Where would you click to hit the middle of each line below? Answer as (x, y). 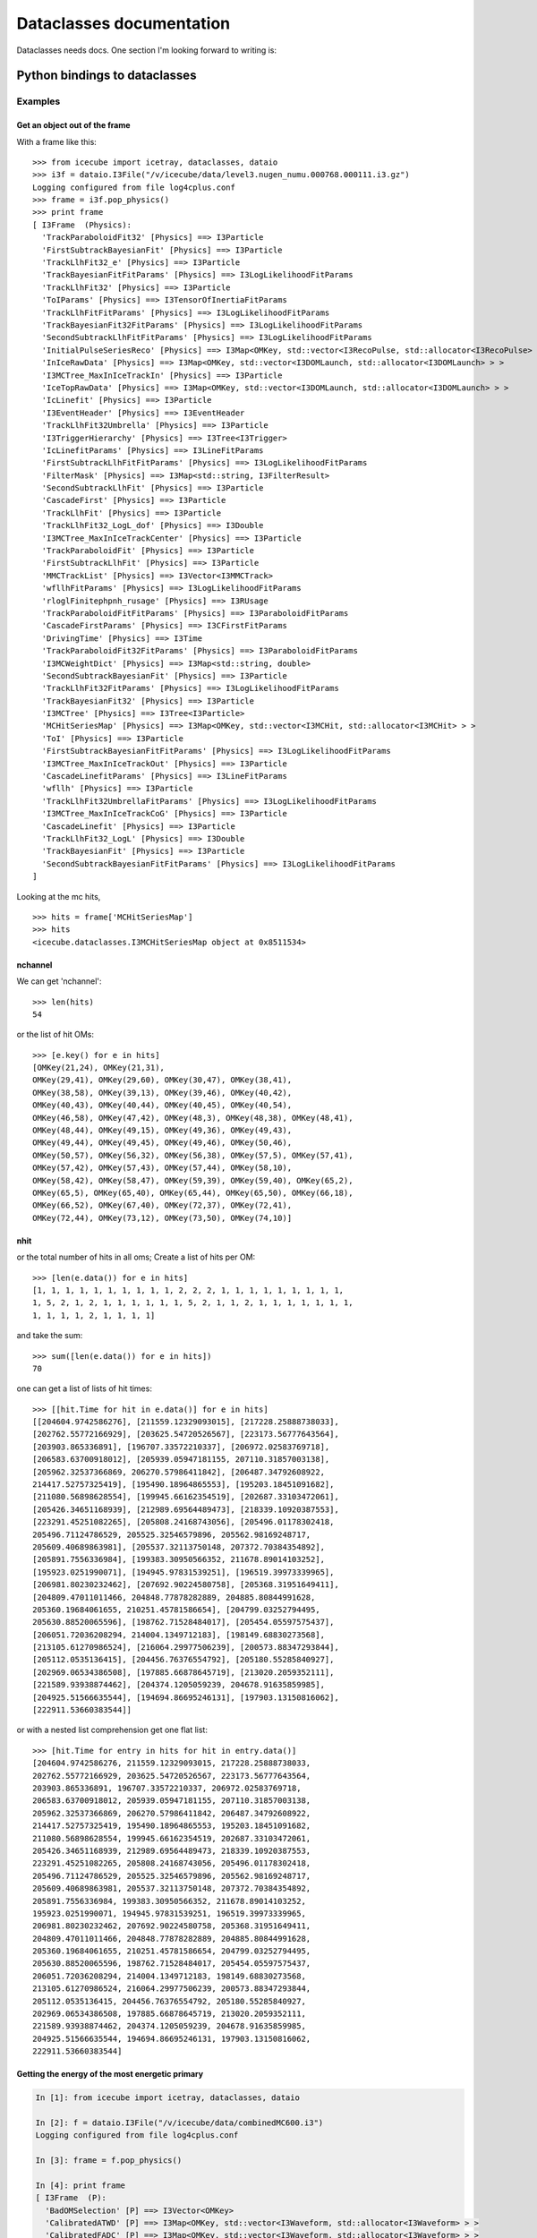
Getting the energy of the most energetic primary (110, 2074)
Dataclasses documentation (124, 23)
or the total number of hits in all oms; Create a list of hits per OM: (136, 1257)
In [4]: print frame (80, 2185)
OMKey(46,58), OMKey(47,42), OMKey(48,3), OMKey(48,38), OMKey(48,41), (193, 1118)
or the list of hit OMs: (55, 1035)
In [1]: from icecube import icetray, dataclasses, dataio (167, 2098)
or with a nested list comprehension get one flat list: (112, 1730)
